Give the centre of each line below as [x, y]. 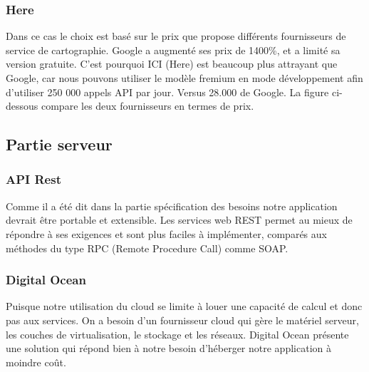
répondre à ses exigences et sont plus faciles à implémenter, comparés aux [166, 233]
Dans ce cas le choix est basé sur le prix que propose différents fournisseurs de [176, 36]
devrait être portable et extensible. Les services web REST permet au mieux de [179, 220]
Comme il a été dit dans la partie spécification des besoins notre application [172, 206]
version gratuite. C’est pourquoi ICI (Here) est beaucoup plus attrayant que [172, 64]
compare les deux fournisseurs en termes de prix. [147, 106]
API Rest [33, 179]
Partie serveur [59, 144]
